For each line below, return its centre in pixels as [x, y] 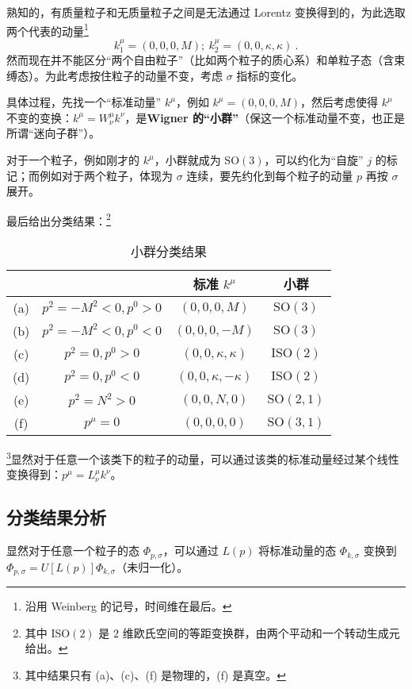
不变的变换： [40, 117]
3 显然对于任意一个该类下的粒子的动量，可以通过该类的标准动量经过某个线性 [203, 458]
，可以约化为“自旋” [314, 160]
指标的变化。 [270, 75]
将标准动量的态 [298, 550]
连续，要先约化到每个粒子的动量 [270, 175]
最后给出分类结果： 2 [59, 219]
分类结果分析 [56, 517]
